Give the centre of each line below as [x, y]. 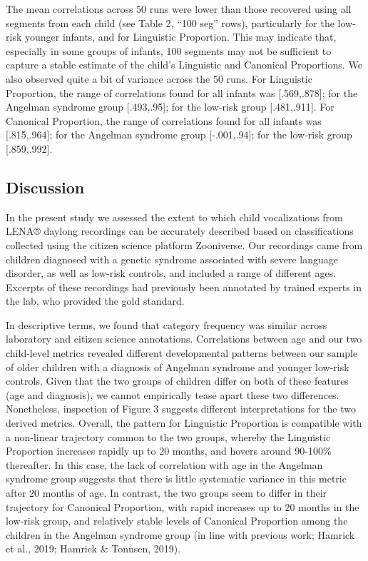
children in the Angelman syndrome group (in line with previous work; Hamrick [180, 534]
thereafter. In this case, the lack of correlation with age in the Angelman [164, 464]
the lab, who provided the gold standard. [95, 301]
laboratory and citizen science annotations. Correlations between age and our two [184, 339]
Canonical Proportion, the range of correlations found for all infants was [164, 120]
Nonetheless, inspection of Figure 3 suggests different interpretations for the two [181, 409]
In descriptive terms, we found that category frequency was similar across [167, 324]
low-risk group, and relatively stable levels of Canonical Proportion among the [177, 521]
